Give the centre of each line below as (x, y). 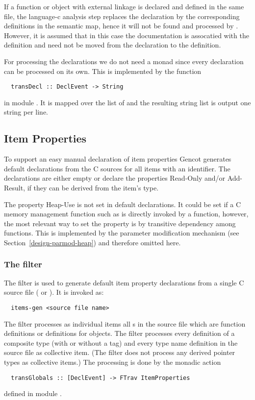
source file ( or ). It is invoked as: (54, 292)
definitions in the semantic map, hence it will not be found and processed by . (121, 26)
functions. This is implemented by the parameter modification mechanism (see (122, 233)
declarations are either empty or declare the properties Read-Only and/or (115, 178)
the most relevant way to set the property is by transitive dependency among (120, 223)
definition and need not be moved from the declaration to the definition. (113, 45)
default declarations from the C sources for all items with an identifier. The (117, 168)
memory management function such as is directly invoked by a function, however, (126, 214)
